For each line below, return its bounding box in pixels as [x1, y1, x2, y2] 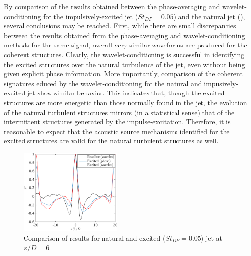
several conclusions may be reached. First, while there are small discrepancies [4, 21, 236, 31]
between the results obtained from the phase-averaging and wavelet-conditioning [4, 30, 245, 40]
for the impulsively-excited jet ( [43, 11, 138, 21]
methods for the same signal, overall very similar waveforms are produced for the [4, 40, 247, 50]
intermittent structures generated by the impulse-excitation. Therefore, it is [4, 116, 231, 127]
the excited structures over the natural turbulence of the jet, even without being [4, 59, 245, 69]
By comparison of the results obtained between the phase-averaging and [4, 1, 220, 11]
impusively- [204, 78, 238, 88]
